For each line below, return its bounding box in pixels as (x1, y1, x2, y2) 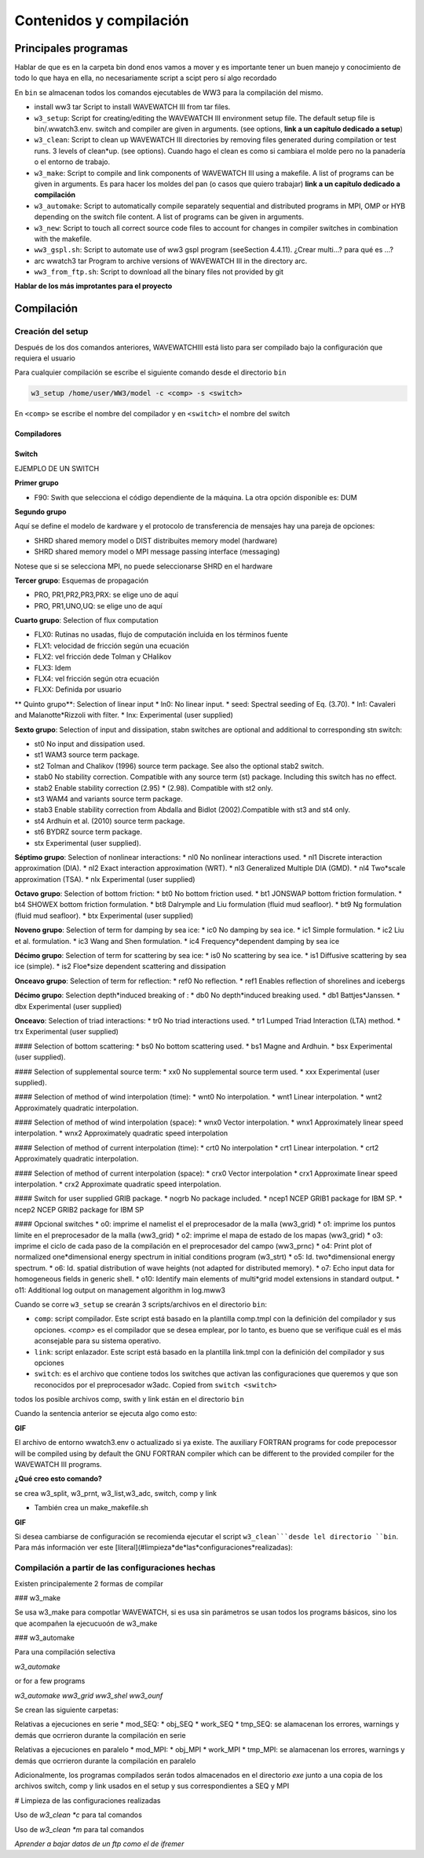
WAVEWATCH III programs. (14, 1460, 102, 1469)
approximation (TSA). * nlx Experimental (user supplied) (14, 874, 196, 883)
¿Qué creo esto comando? (14, 1474, 102, 1483)
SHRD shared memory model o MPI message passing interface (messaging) (34, 547, 280, 557)
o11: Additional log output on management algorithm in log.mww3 (14, 1285, 225, 1295)
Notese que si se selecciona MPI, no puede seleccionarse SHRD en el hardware (14, 561, 273, 571)
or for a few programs (14, 1677, 86, 1686)
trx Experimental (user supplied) (14, 1027, 119, 1037)
